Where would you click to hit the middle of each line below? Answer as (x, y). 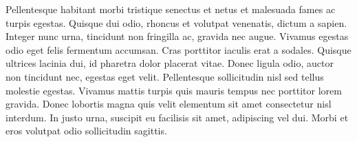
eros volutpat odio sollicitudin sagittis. (86, 131)
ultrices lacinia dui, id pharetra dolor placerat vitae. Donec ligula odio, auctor (170, 63)
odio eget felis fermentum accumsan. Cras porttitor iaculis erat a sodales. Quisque (178, 49)
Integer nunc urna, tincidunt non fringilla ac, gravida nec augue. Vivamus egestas (177, 36)
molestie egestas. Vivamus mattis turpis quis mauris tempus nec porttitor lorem (174, 90)
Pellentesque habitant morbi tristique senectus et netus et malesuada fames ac (171, 9)
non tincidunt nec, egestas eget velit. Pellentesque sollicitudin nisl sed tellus (165, 76)
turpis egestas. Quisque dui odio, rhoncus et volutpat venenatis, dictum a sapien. (176, 22)
